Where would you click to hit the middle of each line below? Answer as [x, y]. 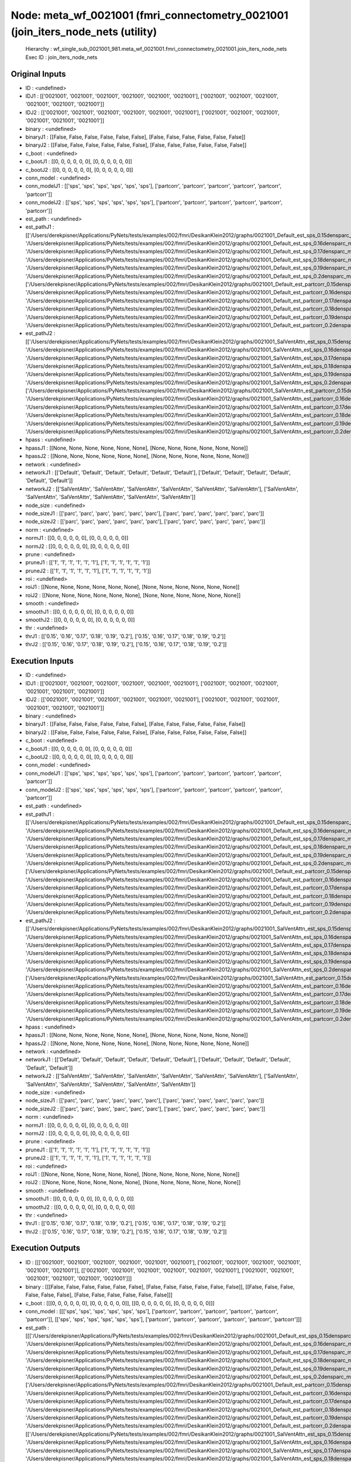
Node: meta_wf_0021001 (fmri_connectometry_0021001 [150, 15]
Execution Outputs [46, 1248]
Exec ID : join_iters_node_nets [61, 57]
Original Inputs [38, 74]
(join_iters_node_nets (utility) [84, 32]
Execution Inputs [42, 661]
